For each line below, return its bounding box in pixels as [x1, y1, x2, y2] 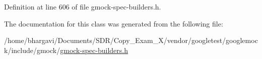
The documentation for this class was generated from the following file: [4, 18, 223, 28]
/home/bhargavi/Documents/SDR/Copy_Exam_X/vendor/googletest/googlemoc [4, 35, 258, 45]
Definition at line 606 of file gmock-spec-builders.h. [4, 1, 161, 11]
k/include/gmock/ [4, 44, 60, 55]
